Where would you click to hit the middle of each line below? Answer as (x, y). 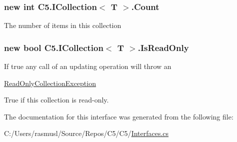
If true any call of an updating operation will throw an (88, 66)
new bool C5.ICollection (54, 47)
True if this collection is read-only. (56, 100)
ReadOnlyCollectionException (50, 83)
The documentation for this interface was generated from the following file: (119, 116)
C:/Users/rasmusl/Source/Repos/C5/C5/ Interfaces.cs (86, 133)
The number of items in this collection (63, 25)
